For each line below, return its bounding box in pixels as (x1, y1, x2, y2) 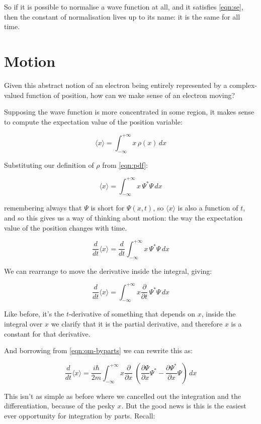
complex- (229, 79, 257, 90)
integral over (4, 319, 43, 329)
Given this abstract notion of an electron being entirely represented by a (4, 79, 227, 90)
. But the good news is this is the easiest (121, 400, 246, 411)
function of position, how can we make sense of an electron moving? (26, 89, 235, 100)
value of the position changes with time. (4, 222, 127, 233)
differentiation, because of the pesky (4, 400, 115, 411)
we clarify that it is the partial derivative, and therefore (51, 319, 223, 329)
